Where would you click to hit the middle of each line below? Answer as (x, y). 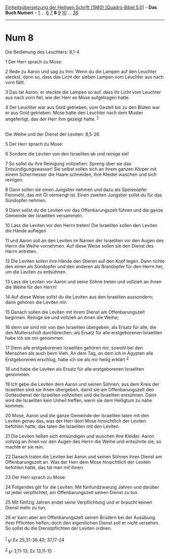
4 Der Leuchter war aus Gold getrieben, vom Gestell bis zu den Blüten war (83, 107)
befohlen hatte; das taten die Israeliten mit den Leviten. (62, 426)
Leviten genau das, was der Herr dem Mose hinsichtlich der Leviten (76, 421)
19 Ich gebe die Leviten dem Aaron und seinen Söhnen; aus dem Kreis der (82, 384)
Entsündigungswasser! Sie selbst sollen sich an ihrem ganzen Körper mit (81, 169)
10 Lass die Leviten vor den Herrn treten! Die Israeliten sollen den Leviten (81, 225)
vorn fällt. (15, 82)
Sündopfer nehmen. (26, 200)
